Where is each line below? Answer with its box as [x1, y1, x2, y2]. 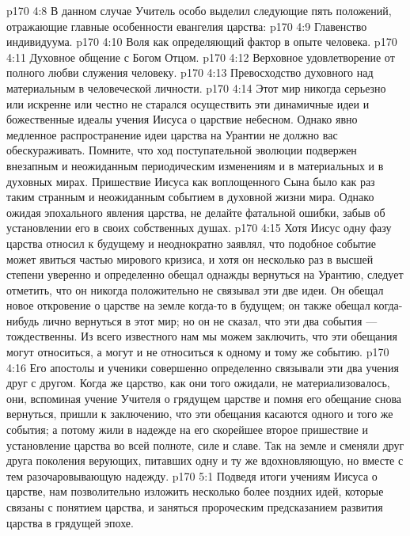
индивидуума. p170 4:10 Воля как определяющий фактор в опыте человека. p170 [6, 33, 397, 50]
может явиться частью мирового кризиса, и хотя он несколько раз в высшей [6, 250, 374, 267]
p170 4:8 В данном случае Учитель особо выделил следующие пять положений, [6, 2, 392, 18]
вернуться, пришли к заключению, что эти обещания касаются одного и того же [6, 405, 393, 422]
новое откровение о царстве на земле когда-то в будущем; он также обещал [6, 297, 370, 314]
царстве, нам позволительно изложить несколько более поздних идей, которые [6, 483, 384, 500]
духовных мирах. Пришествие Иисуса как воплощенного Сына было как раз [6, 173, 375, 189]
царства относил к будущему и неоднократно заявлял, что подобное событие [6, 234, 376, 251]
